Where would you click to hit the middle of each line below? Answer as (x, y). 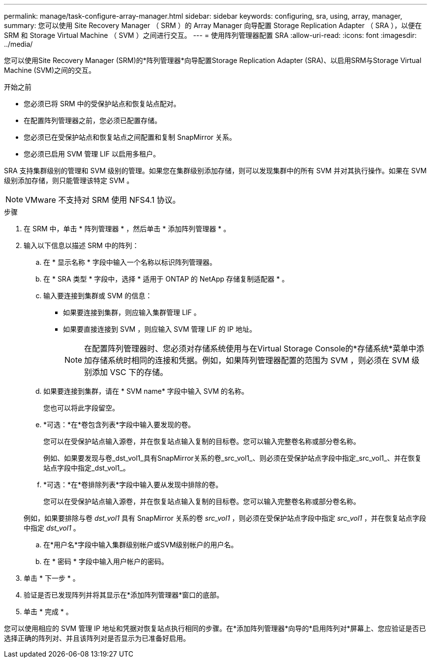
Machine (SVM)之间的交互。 (50, 70)
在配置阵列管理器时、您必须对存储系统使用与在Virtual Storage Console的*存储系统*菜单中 (250, 348)
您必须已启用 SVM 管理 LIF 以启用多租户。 (92, 154)
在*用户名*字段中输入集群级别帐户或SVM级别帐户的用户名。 (141, 545)
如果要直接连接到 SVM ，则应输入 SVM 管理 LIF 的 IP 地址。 (160, 329)
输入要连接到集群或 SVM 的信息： (98, 296)
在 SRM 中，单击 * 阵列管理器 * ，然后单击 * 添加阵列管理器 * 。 (127, 229)
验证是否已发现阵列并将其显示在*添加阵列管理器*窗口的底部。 (124, 595)
